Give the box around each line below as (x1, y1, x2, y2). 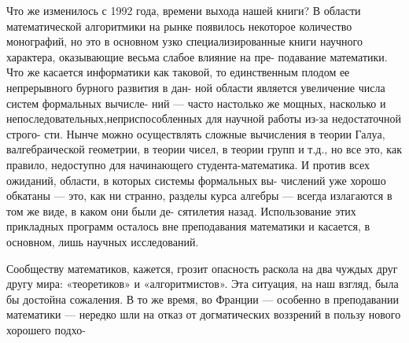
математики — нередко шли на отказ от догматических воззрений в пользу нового (6, 306, 401, 323)
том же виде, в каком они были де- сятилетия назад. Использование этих (6, 202, 356, 219)
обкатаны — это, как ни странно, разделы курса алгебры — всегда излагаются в (6, 187, 392, 204)
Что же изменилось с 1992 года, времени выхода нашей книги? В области (6, 2, 361, 18)
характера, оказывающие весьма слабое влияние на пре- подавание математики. (6, 48, 388, 65)
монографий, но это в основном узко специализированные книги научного (6, 33, 363, 50)
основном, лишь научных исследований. (6, 233, 199, 249)
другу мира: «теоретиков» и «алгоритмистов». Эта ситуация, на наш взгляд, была (6, 275, 399, 292)
